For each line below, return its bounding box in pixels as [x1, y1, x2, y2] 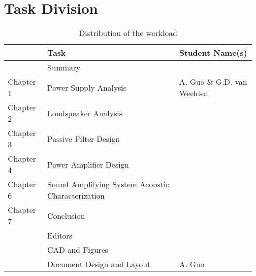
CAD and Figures [47, 244, 108, 256]
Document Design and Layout [47, 258, 151, 270]
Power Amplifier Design [47, 158, 129, 170]
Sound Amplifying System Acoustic [47, 178, 169, 190]
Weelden [179, 87, 208, 99]
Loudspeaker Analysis [47, 107, 123, 119]
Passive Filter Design [47, 133, 120, 144]
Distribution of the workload [79, 27, 177, 39]
